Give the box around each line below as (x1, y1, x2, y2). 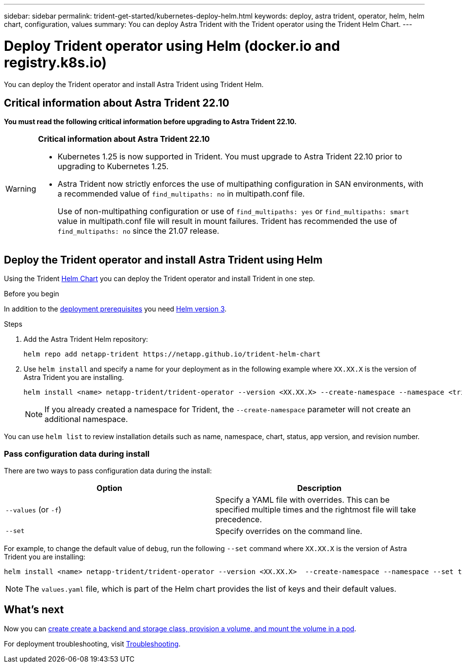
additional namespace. (45, 414, 128, 424)
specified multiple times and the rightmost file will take (215, 504, 416, 514)
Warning (5, 184, 36, 194)
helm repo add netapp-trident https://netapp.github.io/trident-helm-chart (23, 350, 321, 358)
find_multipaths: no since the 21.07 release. (57, 226, 219, 236)
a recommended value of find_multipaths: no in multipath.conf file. (57, 189, 305, 199)
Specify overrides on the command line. (215, 526, 363, 536)
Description (297, 483, 342, 493)
